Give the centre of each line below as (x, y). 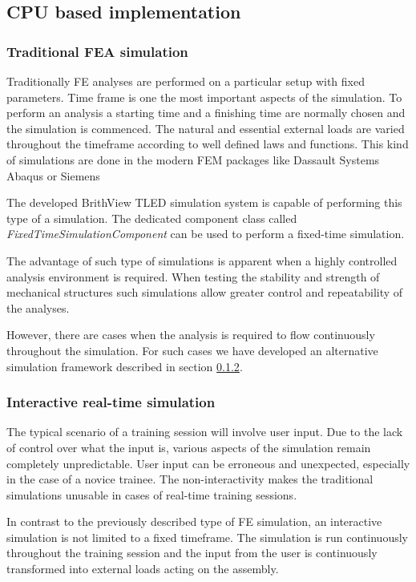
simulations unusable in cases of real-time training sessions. (152, 494)
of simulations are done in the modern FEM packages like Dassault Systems (193, 159)
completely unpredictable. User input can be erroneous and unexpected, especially (208, 463)
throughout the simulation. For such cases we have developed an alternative (192, 350)
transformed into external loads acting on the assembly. (143, 569)
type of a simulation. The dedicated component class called (152, 218)
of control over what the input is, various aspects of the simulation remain (189, 447)
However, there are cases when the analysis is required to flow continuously (191, 335)
